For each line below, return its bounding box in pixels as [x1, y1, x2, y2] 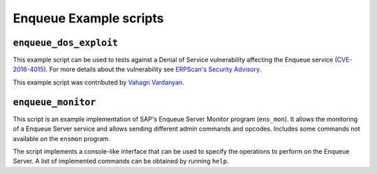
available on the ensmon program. [13, 134, 111, 143]
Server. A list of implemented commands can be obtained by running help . [13, 157, 229, 166]
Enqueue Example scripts [13, 10, 164, 26]
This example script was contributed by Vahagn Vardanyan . [13, 78, 184, 87]
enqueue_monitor [13, 96, 96, 108]
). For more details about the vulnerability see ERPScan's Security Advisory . [43, 65, 262, 73]
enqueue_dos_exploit [13, 37, 119, 48]
